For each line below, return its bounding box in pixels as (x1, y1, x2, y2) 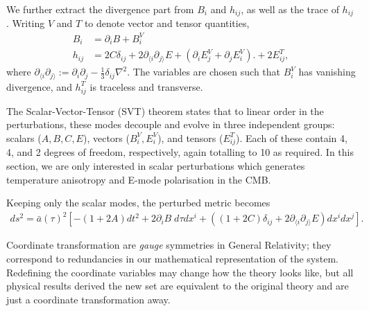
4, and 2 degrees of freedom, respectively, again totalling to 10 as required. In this (6, 145, 354, 159)
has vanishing (298, 64, 356, 79)
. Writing (6, 16, 45, 30)
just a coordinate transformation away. (6, 292, 171, 306)
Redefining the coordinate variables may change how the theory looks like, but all (6, 265, 354, 279)
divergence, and (6, 79, 72, 94)
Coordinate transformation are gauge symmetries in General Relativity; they (6, 238, 332, 252)
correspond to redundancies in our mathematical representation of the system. (6, 251, 338, 265)
